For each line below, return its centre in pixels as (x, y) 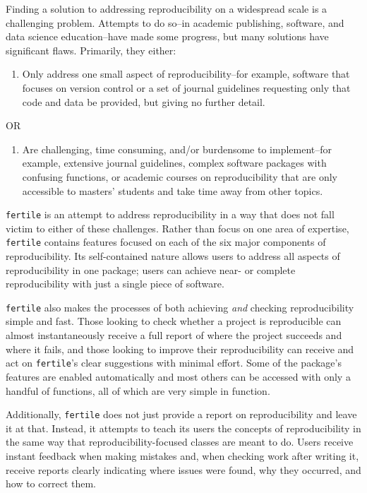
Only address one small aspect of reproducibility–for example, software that (186, 74)
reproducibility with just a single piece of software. (115, 284)
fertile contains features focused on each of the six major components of (166, 242)
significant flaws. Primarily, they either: (91, 50)
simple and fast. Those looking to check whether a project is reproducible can (174, 321)
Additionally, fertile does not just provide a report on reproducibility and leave (181, 414)
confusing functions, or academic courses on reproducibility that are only (180, 176)
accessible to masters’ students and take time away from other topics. (173, 190)
